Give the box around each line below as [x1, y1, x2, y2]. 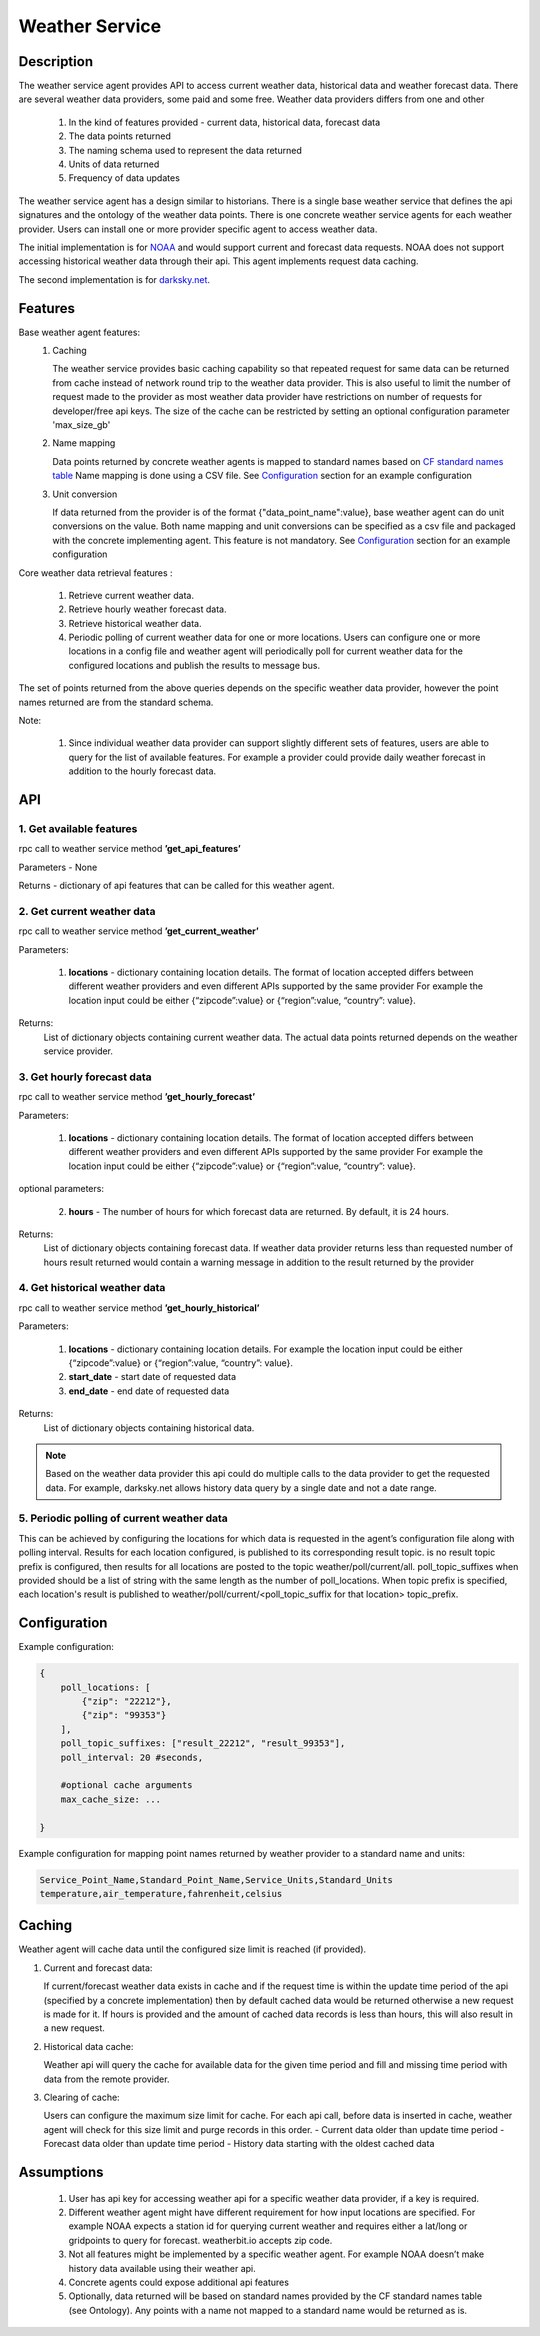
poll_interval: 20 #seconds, [60, 1751, 204, 1763]
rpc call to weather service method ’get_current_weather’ [18, 925, 259, 937]
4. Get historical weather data [18, 1281, 166, 1295]
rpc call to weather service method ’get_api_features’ [18, 843, 242, 855]
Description [18, 53, 94, 70]
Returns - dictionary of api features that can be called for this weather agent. [18, 880, 335, 892]
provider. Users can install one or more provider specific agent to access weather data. [18, 223, 378, 235]
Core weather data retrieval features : [18, 566, 174, 579]
